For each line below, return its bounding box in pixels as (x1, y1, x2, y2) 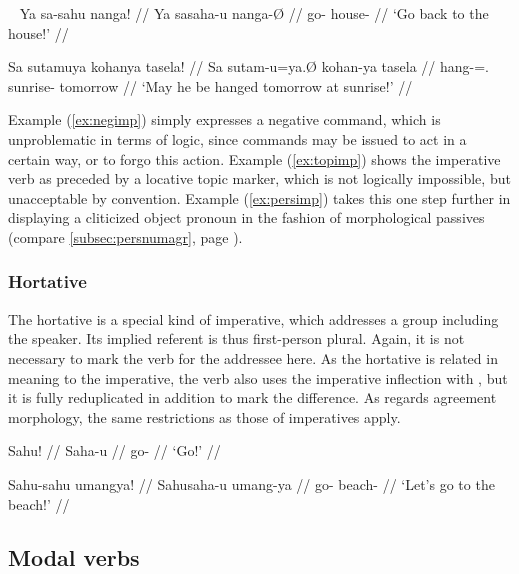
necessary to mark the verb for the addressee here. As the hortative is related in (8, 347, 498, 368)
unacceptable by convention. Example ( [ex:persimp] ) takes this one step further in (8, 187, 511, 208)
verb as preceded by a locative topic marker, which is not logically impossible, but (8, 168, 511, 189)
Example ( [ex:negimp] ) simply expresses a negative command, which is (8, 109, 441, 130)
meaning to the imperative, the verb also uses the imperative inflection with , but (8, 367, 508, 388)
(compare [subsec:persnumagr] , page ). (8, 226, 243, 247)
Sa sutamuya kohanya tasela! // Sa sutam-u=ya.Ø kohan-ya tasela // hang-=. (8, 56, 489, 77)
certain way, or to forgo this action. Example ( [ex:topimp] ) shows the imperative (8, 148, 501, 169)
